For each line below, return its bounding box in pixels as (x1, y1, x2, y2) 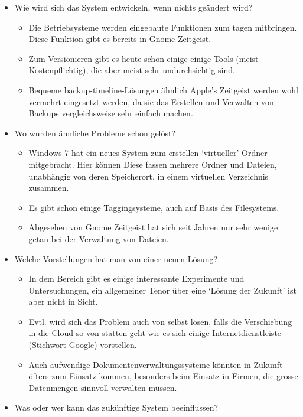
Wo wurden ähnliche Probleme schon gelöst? (14, 126, 176, 139)
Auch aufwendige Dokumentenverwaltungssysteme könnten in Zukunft (28, 358, 283, 370)
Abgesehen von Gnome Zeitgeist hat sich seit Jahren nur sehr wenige (28, 221, 278, 233)
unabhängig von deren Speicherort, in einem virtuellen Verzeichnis (28, 170, 269, 182)
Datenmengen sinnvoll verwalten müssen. (28, 381, 177, 393)
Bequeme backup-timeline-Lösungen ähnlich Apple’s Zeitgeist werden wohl (28, 83, 299, 96)
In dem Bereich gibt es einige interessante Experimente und (28, 272, 245, 285)
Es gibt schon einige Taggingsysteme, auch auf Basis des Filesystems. (28, 201, 279, 213)
